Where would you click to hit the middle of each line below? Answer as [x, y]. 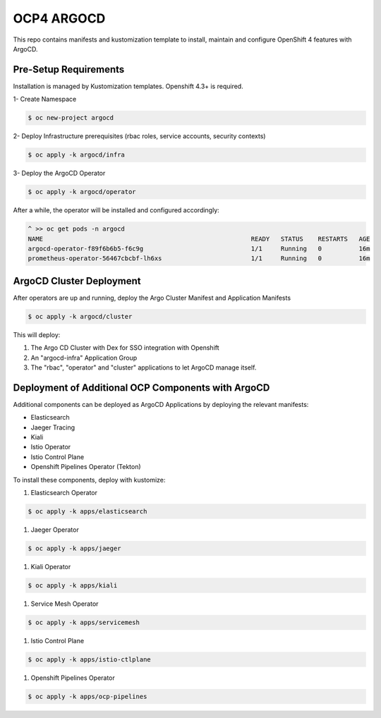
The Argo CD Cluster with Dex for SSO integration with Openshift [125, 348]
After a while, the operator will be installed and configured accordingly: [116, 210]
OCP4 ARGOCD [59, 18]
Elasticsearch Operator [64, 492]
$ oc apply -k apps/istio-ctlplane [89, 659]
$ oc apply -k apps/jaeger [74, 548]
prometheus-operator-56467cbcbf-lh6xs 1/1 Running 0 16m [199, 258]
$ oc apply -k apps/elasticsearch [87, 511]
